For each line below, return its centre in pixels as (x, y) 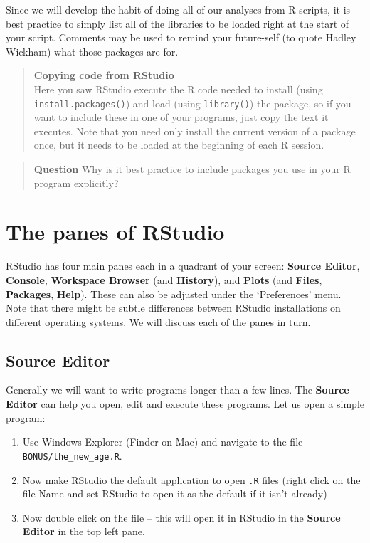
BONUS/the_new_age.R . (72, 455)
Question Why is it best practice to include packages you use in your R (192, 169)
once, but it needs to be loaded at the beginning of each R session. (179, 145)
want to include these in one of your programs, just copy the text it (181, 117)
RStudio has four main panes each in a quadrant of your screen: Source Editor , (183, 266)
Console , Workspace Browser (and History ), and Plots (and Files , (164, 279)
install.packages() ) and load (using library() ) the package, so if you (192, 103)
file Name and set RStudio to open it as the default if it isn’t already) (175, 494)
